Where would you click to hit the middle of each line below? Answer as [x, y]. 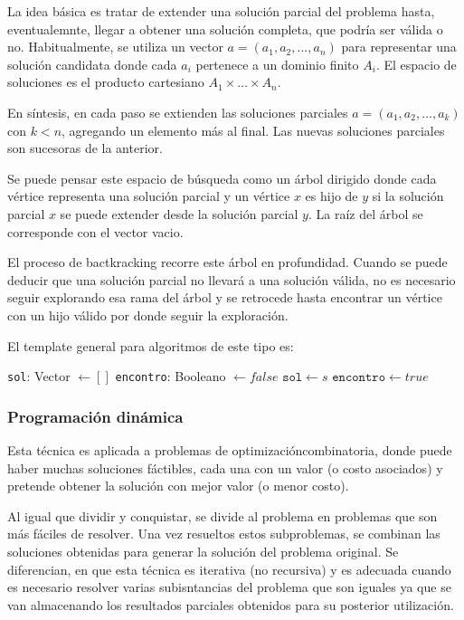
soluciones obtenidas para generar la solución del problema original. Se [203, 551]
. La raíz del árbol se [365, 213]
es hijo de [331, 196]
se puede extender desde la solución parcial [179, 213]
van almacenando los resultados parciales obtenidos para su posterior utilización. [231, 604]
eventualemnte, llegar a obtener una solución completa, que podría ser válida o [225, 29]
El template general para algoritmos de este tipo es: [151, 345]
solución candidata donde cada [92, 64]
